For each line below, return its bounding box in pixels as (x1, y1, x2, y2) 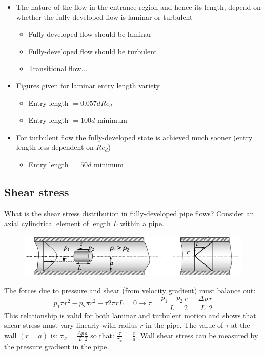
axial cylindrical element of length (4, 218, 111, 229)
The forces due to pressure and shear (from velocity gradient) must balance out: (4, 285, 256, 296)
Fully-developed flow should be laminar (28, 29, 152, 39)
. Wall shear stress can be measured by (136, 329, 258, 340)
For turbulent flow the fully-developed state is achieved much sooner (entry (16, 131, 253, 142)
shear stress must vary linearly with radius (4, 320, 138, 330)
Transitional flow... (28, 63, 88, 74)
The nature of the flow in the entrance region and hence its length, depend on (16, 2, 261, 12)
